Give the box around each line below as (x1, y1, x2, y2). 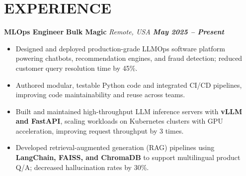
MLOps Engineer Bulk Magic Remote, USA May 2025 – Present (4, 26, 224, 37)
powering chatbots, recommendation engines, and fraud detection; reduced (15, 53, 243, 63)
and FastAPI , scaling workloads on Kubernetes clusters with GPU (15, 116, 223, 126)
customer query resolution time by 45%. (15, 62, 138, 73)
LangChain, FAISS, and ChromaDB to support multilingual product (15, 152, 241, 163)
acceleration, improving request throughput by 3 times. (15, 125, 184, 136)
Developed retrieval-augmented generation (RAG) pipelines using (15, 142, 215, 153)
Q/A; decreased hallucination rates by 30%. (15, 162, 149, 172)
